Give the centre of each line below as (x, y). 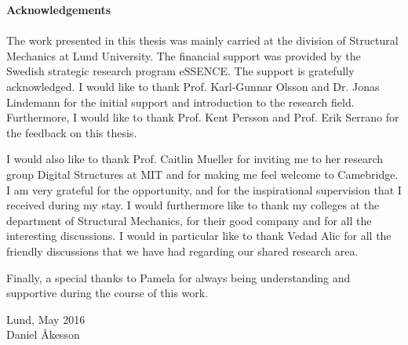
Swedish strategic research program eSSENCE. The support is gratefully (180, 71)
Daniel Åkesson (43, 334)
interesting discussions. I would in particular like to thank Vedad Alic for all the (199, 236)
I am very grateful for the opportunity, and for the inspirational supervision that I (204, 189)
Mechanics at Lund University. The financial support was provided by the (184, 55)
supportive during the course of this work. (107, 293)
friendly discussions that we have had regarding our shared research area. (182, 251)
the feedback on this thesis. (72, 132)
